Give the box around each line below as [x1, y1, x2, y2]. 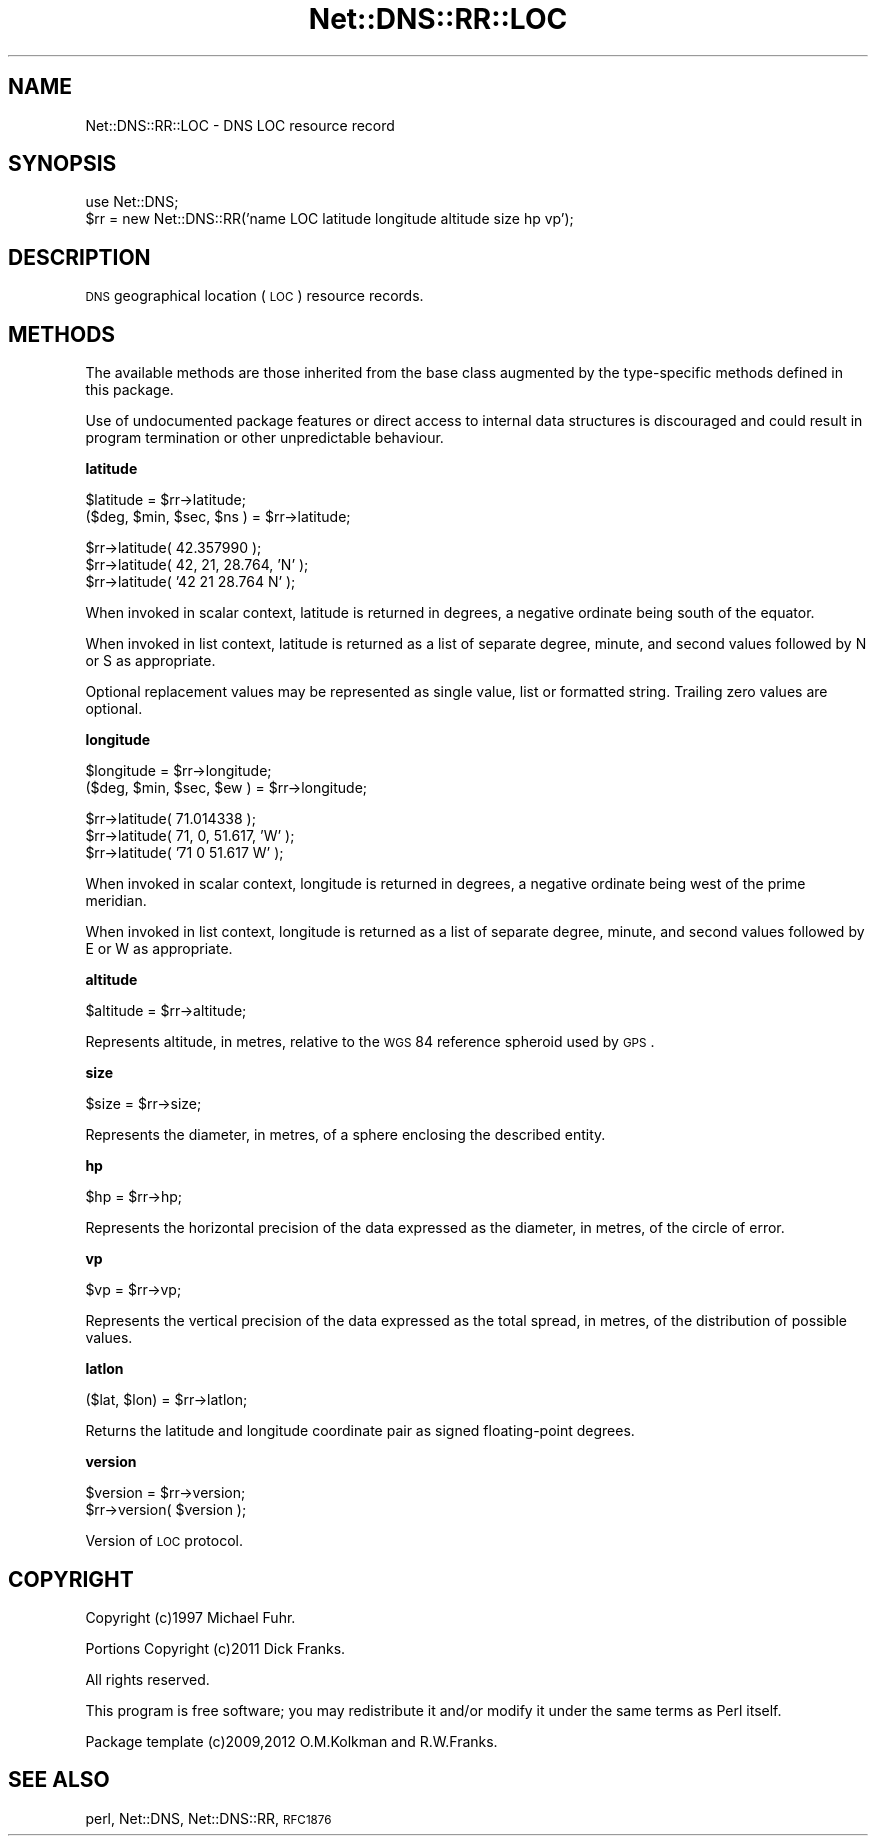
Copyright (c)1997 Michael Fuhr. [85, 1608, 296, 1626]
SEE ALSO [8, 1767, 110, 1793]
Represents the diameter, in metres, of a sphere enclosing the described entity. [85, 1126, 606, 1144]
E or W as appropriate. [85, 940, 233, 958]
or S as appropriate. [85, 652, 216, 670]
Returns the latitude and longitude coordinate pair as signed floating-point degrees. [85, 1422, 635, 1440]
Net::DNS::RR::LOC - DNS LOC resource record [85, 116, 395, 134]
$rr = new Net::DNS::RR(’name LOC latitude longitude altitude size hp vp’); [85, 210, 574, 228]
